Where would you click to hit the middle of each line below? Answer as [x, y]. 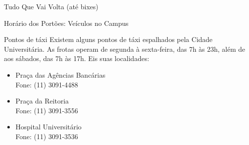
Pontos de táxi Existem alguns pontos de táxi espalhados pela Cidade [108, 39]
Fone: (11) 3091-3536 [47, 136]
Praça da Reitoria [42, 101]
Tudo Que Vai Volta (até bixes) [51, 6]
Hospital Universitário [48, 127]
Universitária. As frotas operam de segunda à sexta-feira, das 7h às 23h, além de [125, 49]
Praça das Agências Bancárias [60, 74]
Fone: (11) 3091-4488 [47, 84]
